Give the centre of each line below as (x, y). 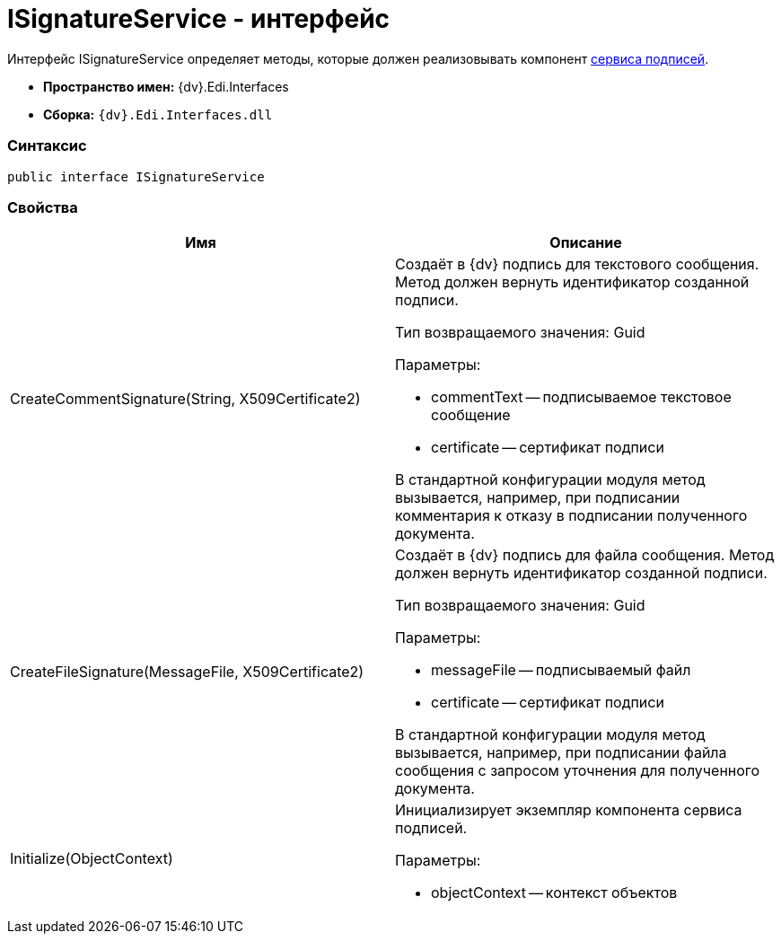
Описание (586, 243)
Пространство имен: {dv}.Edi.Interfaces (166, 86)
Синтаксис (47, 146)
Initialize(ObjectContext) (92, 859)
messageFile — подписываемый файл (561, 670)
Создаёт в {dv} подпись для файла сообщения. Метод (585, 555)
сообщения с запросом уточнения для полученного (578, 771)
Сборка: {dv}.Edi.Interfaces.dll (158, 114)
